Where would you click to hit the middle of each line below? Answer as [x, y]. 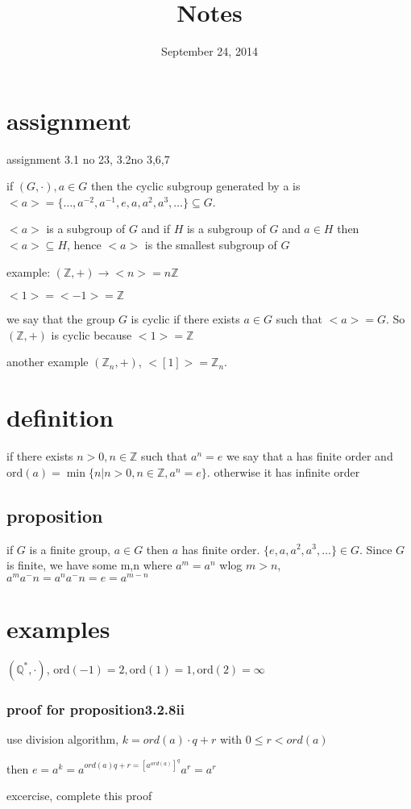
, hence [84, 245]
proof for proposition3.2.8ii [95, 709]
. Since [376, 549]
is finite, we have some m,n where [89, 565]
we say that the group [61, 319]
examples [58, 628]
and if [156, 229]
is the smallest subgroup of [211, 245]
